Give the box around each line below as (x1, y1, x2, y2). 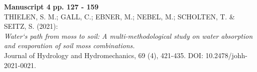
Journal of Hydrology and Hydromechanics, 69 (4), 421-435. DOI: (4, 50, 203, 60)
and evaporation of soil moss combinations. (4, 40, 135, 51)
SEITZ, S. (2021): (4, 21, 58, 31)
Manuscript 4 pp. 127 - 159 (4, 1, 99, 11)
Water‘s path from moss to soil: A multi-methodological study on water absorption (4, 30, 253, 41)
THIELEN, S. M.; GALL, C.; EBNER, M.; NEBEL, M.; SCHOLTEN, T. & (4, 11, 235, 21)
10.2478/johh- (205, 50, 248, 60)
